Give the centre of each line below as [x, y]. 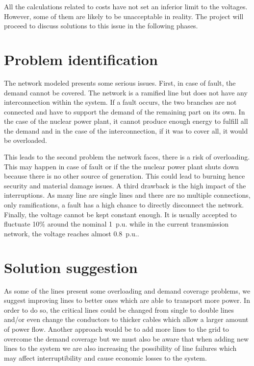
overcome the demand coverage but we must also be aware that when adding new [127, 338]
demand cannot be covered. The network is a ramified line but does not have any [126, 92]
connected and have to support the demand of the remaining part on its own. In [125, 111]
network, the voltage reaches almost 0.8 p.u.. [72, 233]
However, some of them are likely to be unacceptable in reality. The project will [124, 16]
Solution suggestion [71, 267]
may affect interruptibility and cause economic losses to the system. [105, 357]
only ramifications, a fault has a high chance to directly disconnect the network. [124, 205]
